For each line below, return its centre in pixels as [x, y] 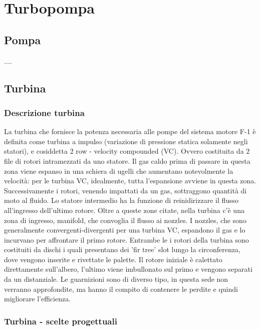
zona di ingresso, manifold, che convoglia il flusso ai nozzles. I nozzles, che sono [125, 220]
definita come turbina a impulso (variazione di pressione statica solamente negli [126, 141]
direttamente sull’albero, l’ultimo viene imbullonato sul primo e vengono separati [128, 269]
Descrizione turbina [44, 112]
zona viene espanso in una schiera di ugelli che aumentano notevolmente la [119, 171]
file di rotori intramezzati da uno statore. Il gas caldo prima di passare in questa [127, 160]
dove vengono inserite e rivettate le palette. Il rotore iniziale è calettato [113, 259]
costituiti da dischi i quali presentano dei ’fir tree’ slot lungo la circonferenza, [122, 249]
